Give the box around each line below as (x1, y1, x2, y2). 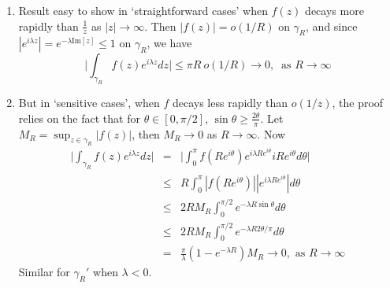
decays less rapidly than (172, 94, 288, 111)
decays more (305, 2, 364, 18)
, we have (147, 35, 192, 51)
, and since (306, 17, 358, 34)
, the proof (332, 94, 384, 111)
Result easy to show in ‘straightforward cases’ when (18, 2, 268, 18)
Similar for (18, 264, 70, 280)
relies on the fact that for (18, 109, 140, 126)
